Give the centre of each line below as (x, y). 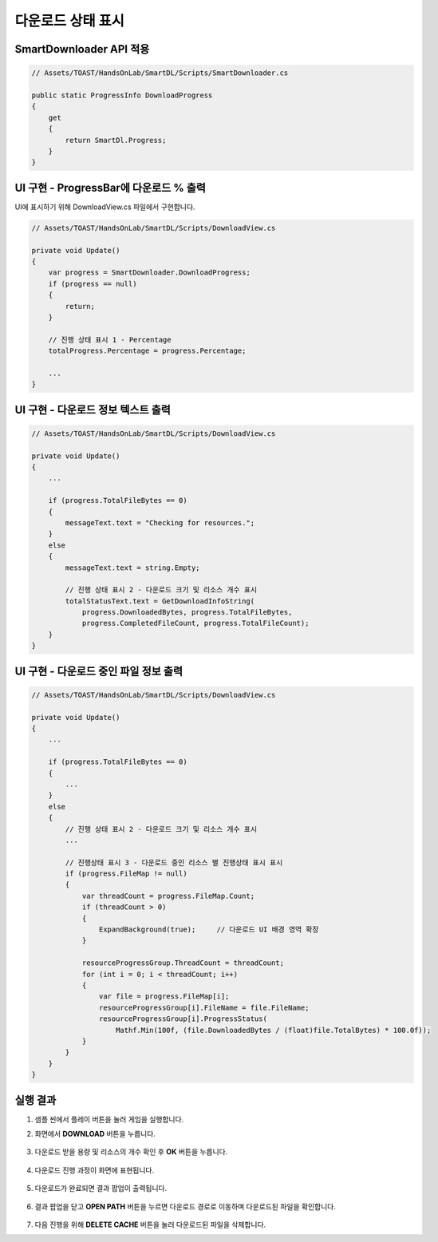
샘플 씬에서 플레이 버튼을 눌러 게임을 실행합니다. (109, 1119)
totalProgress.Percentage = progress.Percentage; (147, 351)
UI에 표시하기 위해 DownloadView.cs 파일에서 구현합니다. (105, 207)
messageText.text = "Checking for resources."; (160, 522)
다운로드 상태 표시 (70, 21)
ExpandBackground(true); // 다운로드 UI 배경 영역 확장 (209, 930)
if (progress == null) (93, 284)
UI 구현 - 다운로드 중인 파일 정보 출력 (99, 671)
